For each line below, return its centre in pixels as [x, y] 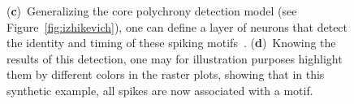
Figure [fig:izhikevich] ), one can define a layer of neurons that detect [177, 26]
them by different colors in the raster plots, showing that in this [166, 74]
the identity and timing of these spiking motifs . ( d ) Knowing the [171, 43]
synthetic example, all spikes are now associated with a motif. [160, 90]
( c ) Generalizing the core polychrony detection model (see [152, 11]
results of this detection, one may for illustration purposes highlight [175, 58]
